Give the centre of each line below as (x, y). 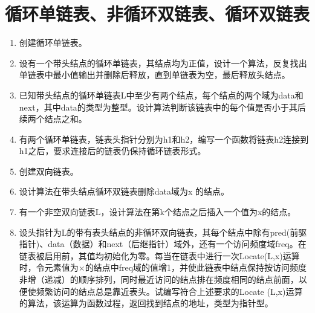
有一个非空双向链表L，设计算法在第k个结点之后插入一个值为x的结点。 (157, 212)
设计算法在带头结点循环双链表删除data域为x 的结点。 (124, 191)
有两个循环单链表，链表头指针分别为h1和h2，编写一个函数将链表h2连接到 (164, 139)
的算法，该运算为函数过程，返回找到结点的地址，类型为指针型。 (146, 303)
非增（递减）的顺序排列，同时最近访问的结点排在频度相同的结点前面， (159, 279)
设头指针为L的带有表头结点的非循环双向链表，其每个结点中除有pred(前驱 (163, 232)
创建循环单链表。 (53, 43)
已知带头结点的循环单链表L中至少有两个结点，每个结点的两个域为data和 (161, 95)
